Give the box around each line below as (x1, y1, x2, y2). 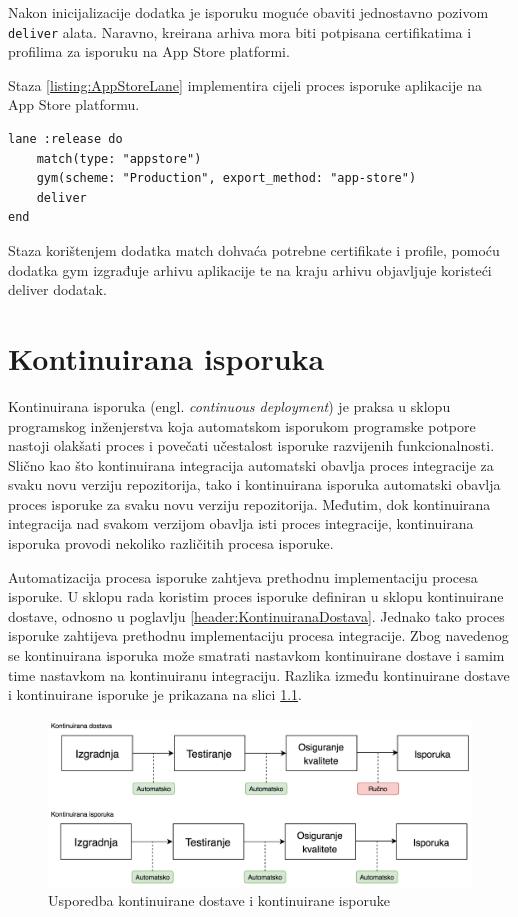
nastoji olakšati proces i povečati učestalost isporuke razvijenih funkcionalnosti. (8, 435, 495, 456)
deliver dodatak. (8, 279, 107, 300)
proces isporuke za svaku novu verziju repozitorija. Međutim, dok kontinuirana (8, 493, 491, 514)
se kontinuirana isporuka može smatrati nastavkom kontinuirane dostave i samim (8, 645, 505, 666)
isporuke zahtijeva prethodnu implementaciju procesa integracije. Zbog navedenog (8, 625, 509, 646)
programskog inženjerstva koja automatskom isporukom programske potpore (8, 415, 476, 436)
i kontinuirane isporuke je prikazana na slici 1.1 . (8, 684, 302, 705)
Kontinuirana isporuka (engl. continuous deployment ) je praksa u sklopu (8, 395, 451, 416)
